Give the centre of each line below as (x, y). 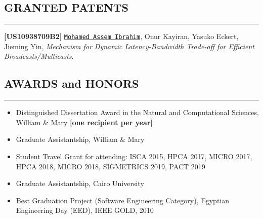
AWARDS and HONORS (72, 83)
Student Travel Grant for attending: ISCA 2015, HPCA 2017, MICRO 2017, (134, 156)
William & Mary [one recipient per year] (84, 122)
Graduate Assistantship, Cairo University (80, 183)
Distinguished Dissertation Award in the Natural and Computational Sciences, (137, 112)
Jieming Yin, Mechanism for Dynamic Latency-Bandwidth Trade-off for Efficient (129, 46)
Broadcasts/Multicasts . (39, 56)
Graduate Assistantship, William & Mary (80, 139)
